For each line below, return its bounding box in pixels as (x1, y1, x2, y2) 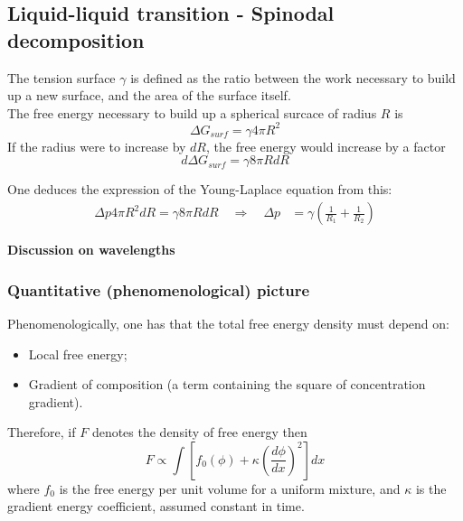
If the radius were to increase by (7, 136, 186, 155)
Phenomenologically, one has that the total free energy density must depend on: (7, 313, 449, 332)
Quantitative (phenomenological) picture (7, 278, 310, 301)
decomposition (7, 25, 145, 53)
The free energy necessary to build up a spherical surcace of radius (7, 103, 377, 122)
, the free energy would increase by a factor (206, 136, 446, 155)
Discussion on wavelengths (7, 240, 175, 259)
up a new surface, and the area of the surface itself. (7, 86, 291, 105)
